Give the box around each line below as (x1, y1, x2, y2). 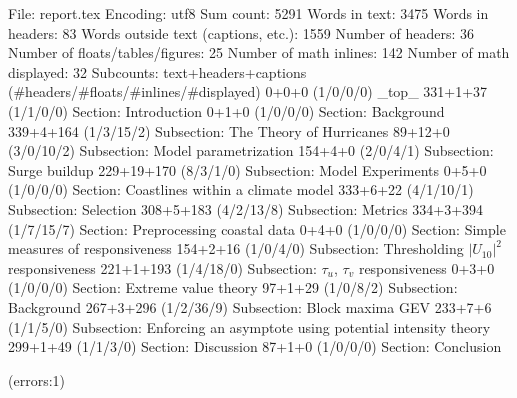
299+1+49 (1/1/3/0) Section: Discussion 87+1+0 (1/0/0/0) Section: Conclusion (8, 336, 502, 357)
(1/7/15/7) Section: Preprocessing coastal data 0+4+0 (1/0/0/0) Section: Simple (8, 218, 506, 239)
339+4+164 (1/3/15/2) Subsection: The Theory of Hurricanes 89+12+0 (8, 120, 450, 141)
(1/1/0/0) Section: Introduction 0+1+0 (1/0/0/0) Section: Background (8, 100, 445, 121)
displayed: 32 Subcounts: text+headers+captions (8, 61, 307, 82)
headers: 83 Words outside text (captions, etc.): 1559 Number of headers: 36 (8, 22, 475, 43)
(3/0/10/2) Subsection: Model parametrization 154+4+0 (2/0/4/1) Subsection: (8, 140, 494, 161)
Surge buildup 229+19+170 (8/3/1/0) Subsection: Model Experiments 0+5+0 (8, 159, 487, 180)
